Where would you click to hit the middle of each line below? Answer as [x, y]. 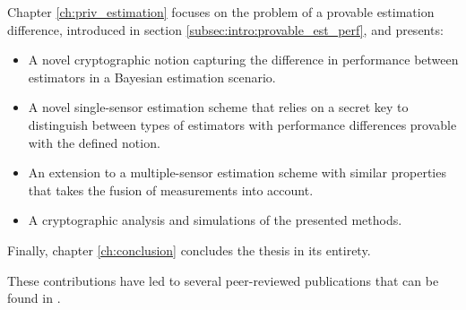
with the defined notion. [94, 142]
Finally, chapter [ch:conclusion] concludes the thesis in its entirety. [189, 250]
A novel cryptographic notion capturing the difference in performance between [243, 60]
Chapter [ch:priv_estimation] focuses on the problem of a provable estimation [221, 12]
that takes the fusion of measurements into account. [171, 189]
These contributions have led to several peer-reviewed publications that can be [223, 280]
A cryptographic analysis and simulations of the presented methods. [215, 220]
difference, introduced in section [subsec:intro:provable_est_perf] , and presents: [225, 29]
